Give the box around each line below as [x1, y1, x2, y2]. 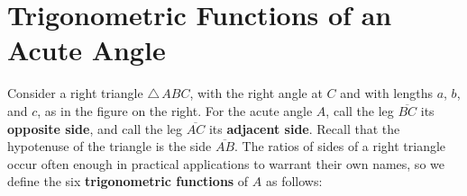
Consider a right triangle [7, 84, 143, 102]
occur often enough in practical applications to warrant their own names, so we [7, 154, 444, 173]
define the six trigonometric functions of [7, 172, 249, 191]
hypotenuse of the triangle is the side [7, 137, 212, 156]
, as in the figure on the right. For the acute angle [37, 101, 313, 120]
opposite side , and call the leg [7, 119, 183, 138]
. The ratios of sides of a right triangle [234, 137, 446, 156]
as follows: [265, 172, 323, 191]
